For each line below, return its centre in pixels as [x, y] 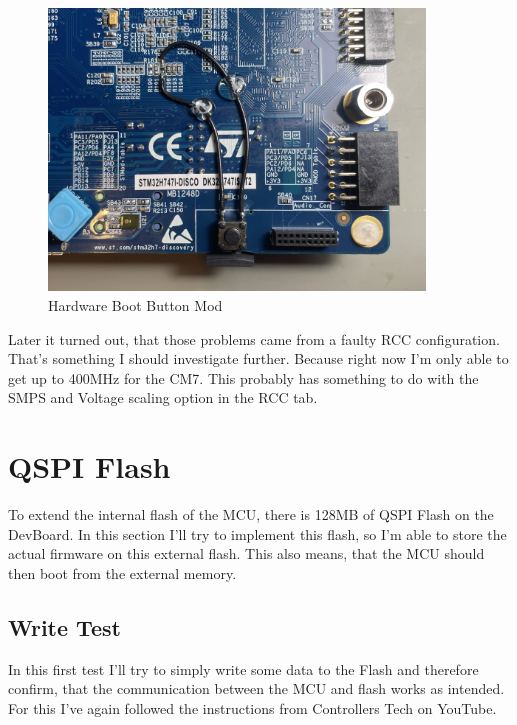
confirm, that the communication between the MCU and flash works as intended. [256, 688]
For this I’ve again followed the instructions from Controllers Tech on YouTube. [252, 707]
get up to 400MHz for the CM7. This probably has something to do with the [243, 377]
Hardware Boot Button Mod [135, 305]
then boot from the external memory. [122, 572]
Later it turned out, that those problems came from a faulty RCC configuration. [254, 338]
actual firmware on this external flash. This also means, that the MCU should [246, 553]
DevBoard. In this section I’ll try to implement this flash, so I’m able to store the [257, 533]
